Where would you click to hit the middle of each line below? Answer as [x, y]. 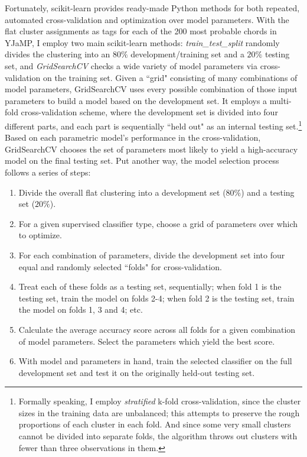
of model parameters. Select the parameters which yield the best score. [147, 341]
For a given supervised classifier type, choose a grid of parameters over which [158, 223]
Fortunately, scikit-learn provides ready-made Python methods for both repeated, [152, 8]
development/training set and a [187, 54]
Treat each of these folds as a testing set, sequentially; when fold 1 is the [150, 286]
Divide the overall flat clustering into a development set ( [122, 192]
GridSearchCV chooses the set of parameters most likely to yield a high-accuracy [151, 149]
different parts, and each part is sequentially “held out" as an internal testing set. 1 [153, 125]
